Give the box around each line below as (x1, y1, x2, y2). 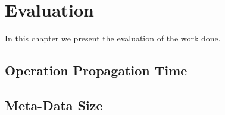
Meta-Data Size (5, 95, 103, 114)
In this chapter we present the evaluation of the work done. (5, 32, 221, 44)
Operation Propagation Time (5, 61, 187, 79)
